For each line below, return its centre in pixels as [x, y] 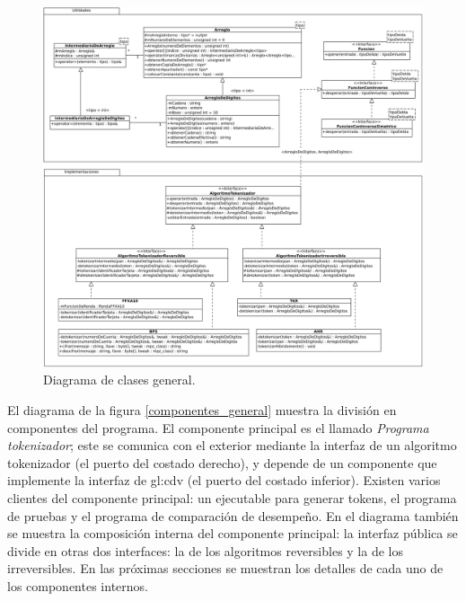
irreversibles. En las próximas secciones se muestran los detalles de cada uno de [225, 568]
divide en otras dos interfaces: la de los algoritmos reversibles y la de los [205, 550]
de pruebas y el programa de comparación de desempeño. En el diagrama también [233, 515]
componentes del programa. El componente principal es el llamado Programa [218, 427]
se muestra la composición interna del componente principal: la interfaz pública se [233, 533]
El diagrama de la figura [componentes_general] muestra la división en [202, 410]
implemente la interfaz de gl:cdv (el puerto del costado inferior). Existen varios [224, 480]
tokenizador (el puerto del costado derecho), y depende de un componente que [222, 462]
